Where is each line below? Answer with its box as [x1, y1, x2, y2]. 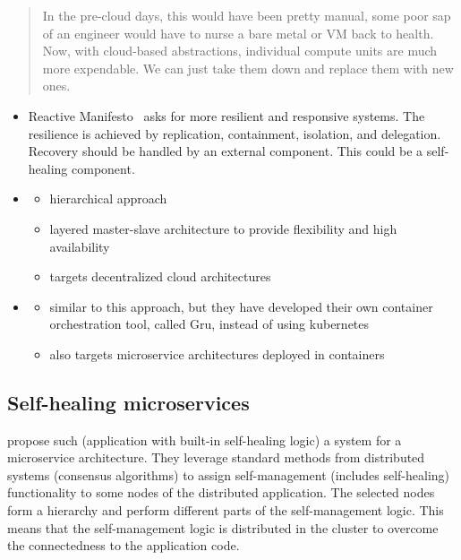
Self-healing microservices [7, 388, 250, 416]
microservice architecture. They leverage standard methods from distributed [7, 448, 425, 467]
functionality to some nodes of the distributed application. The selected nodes [7, 483, 435, 502]
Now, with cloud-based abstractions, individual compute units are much [42, 41, 438, 60]
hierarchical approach [49, 189, 167, 208]
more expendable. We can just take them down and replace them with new [42, 58, 454, 77]
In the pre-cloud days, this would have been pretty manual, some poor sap [42, 6, 451, 24]
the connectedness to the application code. [7, 536, 240, 555]
